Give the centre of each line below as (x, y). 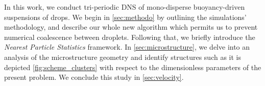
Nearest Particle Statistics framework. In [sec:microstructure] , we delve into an (127, 47)
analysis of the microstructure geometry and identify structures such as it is (123, 57)
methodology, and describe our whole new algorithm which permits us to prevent (131, 27)
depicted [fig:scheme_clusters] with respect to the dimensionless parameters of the (133, 67)
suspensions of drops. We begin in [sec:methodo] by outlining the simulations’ (125, 17)
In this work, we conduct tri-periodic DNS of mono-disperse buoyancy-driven (125, 7)
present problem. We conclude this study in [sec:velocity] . (94, 77)
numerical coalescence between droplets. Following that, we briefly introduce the (130, 37)
